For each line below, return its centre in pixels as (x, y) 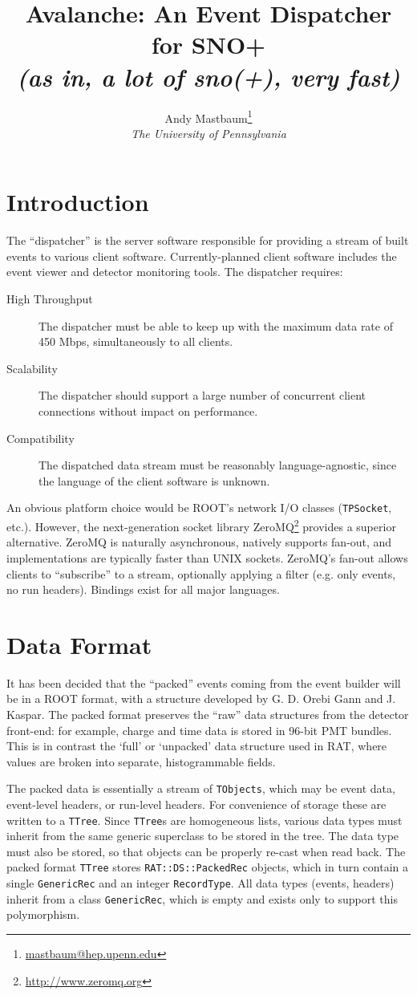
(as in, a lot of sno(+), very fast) (208, 76)
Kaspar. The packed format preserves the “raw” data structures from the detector (208, 714)
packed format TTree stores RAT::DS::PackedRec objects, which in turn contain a (208, 867)
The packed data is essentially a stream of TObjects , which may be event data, (201, 788)
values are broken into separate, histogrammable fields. (141, 761)
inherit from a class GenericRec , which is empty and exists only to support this (202, 898)
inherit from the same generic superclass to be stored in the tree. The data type (203, 836)
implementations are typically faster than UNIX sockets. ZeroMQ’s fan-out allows (207, 557)
